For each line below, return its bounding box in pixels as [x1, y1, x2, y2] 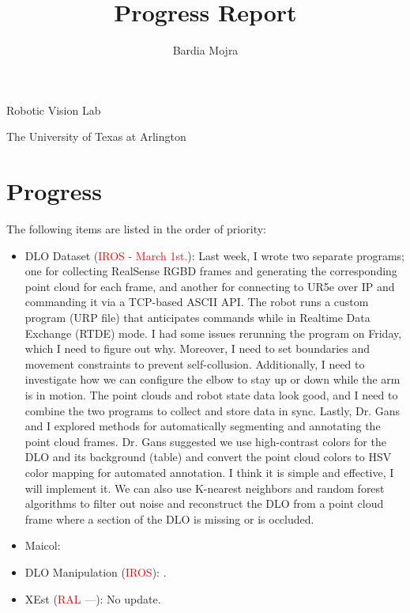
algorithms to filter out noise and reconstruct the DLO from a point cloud [24, 495, 384, 512]
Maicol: [24, 537, 61, 554]
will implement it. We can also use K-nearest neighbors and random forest [24, 479, 385, 496]
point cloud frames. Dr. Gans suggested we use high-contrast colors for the [24, 433, 386, 449]
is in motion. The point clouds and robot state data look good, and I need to [24, 386, 398, 403]
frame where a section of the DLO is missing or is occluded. [24, 510, 314, 527]
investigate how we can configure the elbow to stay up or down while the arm [24, 371, 401, 388]
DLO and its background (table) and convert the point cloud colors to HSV [24, 448, 392, 465]
